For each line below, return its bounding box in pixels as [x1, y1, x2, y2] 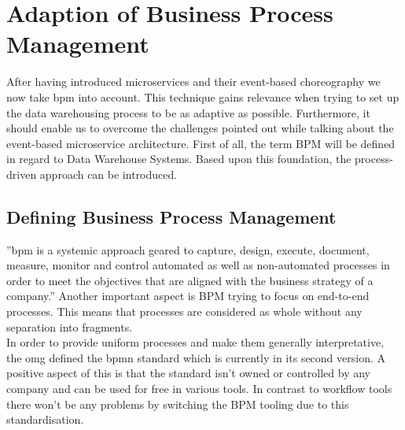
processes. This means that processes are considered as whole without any [6, 303, 363, 320]
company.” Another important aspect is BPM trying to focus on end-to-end [6, 287, 370, 304]
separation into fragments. [6, 318, 133, 335]
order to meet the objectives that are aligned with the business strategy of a [6, 272, 374, 288]
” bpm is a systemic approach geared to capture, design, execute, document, [6, 241, 370, 258]
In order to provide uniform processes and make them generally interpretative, [6, 334, 385, 350]
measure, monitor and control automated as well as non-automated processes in [6, 257, 390, 273]
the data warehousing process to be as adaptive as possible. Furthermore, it [6, 104, 370, 120]
